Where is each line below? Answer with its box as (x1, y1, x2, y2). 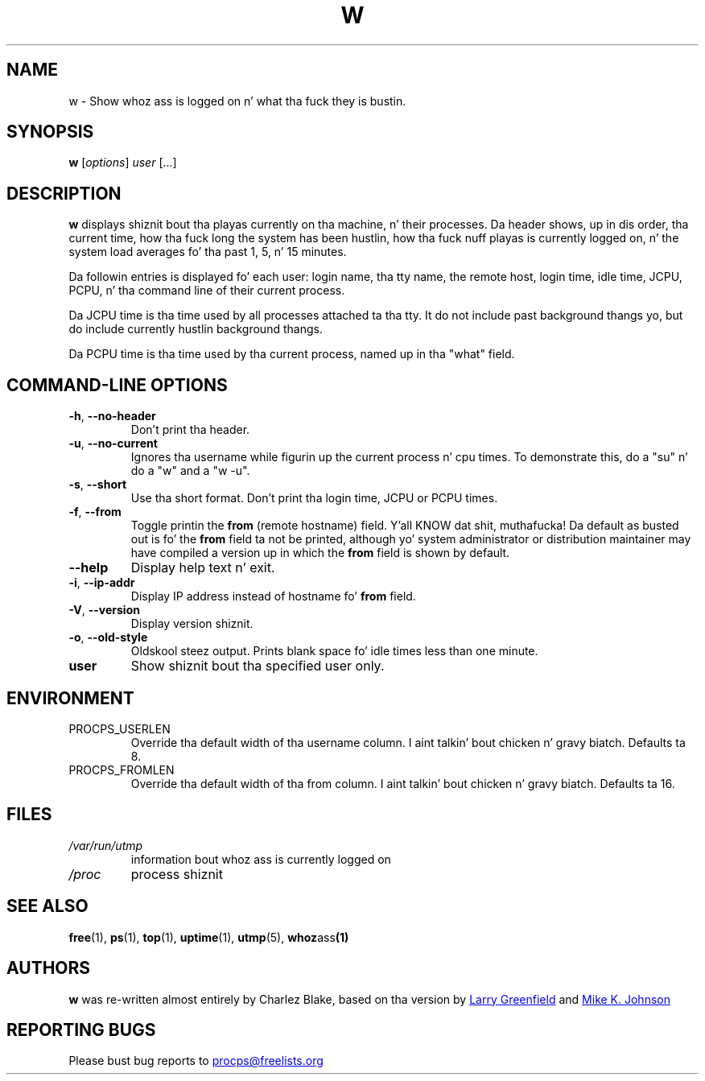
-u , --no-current (68, 436, 158, 451)
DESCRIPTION (6, 183, 122, 204)
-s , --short (68, 477, 127, 492)
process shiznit (130, 865, 223, 882)
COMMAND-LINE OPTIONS (6, 374, 228, 395)
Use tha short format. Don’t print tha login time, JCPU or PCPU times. (130, 491, 498, 505)
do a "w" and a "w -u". (130, 464, 250, 478)
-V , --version (68, 603, 140, 617)
